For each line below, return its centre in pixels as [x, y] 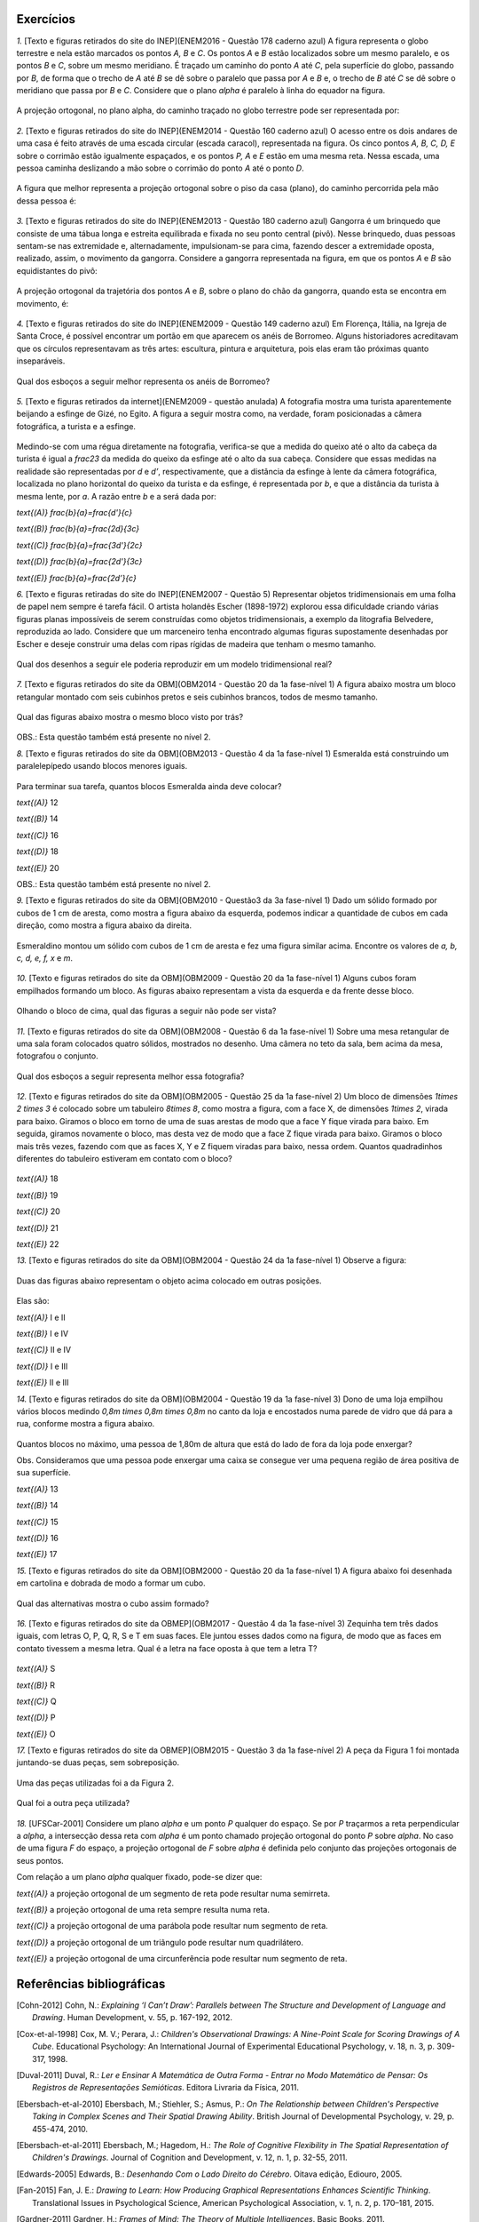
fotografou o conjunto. [57, 1056]
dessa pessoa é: [47, 201]
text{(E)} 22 [38, 1243]
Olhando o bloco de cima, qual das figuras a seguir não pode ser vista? [146, 1011]
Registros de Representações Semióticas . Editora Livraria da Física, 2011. [166, 2088]
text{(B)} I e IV [43, 1333]
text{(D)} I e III [42, 1366]
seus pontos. [40, 1860]
